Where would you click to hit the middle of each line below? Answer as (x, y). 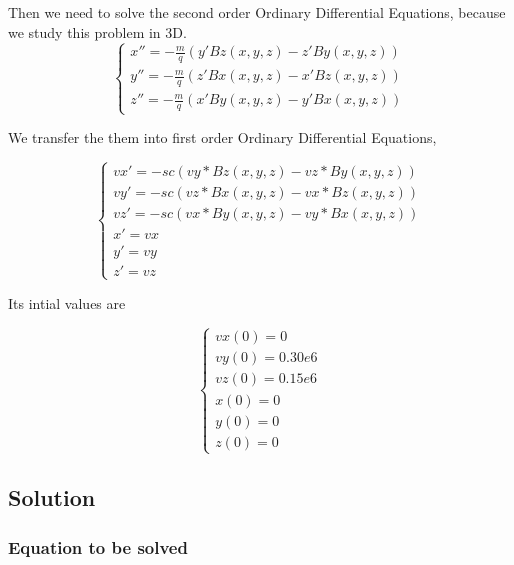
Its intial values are (67, 302)
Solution (52, 497)
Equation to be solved (98, 546)
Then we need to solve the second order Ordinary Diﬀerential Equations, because (257, 12)
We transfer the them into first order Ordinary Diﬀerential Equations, (222, 137)
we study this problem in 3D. (97, 31)
